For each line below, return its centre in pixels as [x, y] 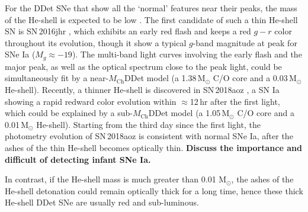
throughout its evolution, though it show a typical [96, 42]
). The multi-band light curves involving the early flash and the [187, 54]
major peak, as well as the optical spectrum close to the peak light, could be [143, 66]
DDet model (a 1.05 [185, 113]
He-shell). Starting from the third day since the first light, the [148, 124]
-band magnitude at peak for [245, 42]
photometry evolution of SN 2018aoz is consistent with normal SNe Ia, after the [149, 136]
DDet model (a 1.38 [161, 78]
